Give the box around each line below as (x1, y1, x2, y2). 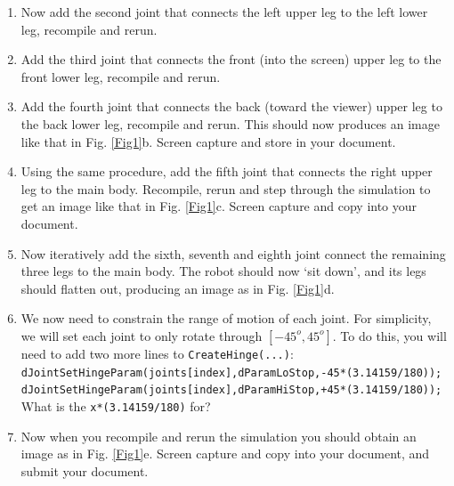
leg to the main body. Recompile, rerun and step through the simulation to (20, 179, 431, 198)
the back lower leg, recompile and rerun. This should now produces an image (20, 114, 440, 133)
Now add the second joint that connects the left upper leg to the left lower (20, 3, 428, 20)
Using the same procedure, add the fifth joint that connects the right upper (20, 162, 433, 181)
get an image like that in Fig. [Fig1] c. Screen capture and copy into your (20, 197, 418, 215)
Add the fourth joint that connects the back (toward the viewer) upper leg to (20, 97, 442, 116)
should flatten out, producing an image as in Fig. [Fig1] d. (20, 279, 335, 297)
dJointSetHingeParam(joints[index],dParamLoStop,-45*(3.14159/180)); (20, 366, 442, 379)
